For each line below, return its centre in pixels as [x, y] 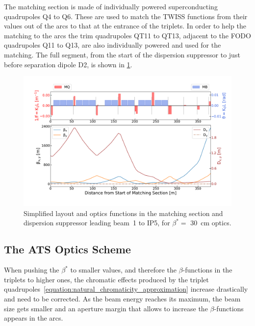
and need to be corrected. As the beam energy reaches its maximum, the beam [122, 298]
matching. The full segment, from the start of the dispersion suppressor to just [122, 54]
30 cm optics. [211, 223]
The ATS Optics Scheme [67, 249]
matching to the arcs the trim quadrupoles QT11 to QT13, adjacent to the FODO [127, 35]
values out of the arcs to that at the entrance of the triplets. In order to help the [125, 26]
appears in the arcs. [34, 318]
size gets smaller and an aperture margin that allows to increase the [106, 308]
